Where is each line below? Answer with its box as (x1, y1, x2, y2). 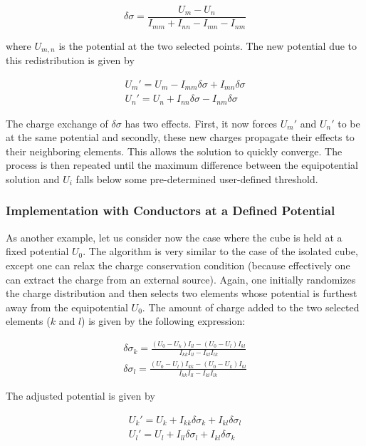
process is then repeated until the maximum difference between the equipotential (6, 157, 358, 172)
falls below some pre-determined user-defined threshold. (75, 171, 318, 186)
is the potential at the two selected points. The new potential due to (58, 38, 357, 53)
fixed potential (6, 244, 69, 259)
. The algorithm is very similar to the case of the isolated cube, (83, 244, 358, 259)
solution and (6, 171, 60, 186)
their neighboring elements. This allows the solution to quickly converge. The (6, 143, 343, 158)
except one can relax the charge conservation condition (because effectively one (6, 257, 350, 272)
